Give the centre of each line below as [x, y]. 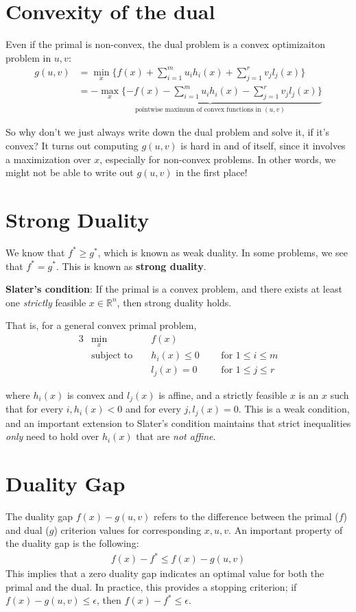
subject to [112, 356]
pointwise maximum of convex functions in [198, 109]
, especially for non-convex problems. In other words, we [218, 159]
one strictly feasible [46, 302]
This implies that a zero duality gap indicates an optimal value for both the [165, 573]
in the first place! [212, 172]
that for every [35, 409]
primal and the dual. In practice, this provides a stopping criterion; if [151, 586]
